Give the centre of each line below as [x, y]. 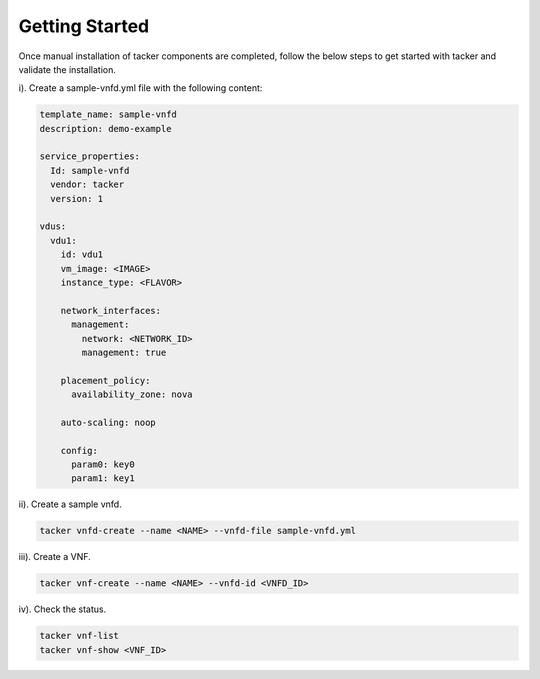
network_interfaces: [111, 310]
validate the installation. [67, 69]
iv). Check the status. [62, 609]
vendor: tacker [87, 184]
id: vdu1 [82, 254]
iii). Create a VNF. [55, 557]
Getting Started [84, 26]
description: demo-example [105, 128]
